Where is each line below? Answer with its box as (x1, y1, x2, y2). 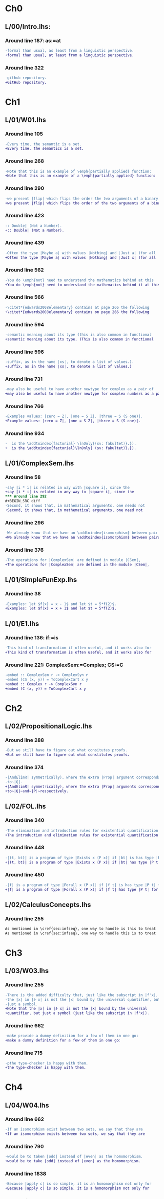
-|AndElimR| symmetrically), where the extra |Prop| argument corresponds (5, 775, 161, 780)
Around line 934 (5, 430, 44, 437)
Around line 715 (5, 1050, 43, 1057)
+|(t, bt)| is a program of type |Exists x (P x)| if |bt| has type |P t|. (5, 860, 163, 865)
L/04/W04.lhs (5, 1101, 49, 1109)
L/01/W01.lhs (5, 116, 46, 124)
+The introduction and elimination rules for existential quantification (5, 833, 159, 837)
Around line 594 (5, 321, 44, 328)
